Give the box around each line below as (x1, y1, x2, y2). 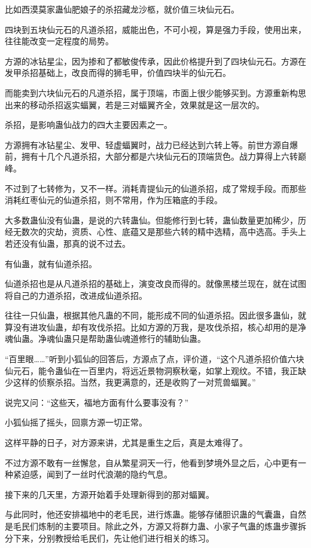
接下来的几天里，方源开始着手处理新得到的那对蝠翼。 (5, 488, 214, 500)
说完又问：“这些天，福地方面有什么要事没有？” (5, 396, 189, 408)
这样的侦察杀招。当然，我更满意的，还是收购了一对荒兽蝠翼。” (13, 376, 256, 388)
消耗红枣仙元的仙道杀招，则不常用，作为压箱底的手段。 (5, 194, 222, 206)
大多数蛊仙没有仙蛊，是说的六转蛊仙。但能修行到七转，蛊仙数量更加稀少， (5, 213, 298, 226)
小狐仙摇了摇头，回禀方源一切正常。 (5, 416, 147, 428)
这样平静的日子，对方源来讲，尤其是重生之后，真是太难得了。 (5, 436, 248, 449)
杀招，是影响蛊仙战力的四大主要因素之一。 (5, 118, 172, 131)
